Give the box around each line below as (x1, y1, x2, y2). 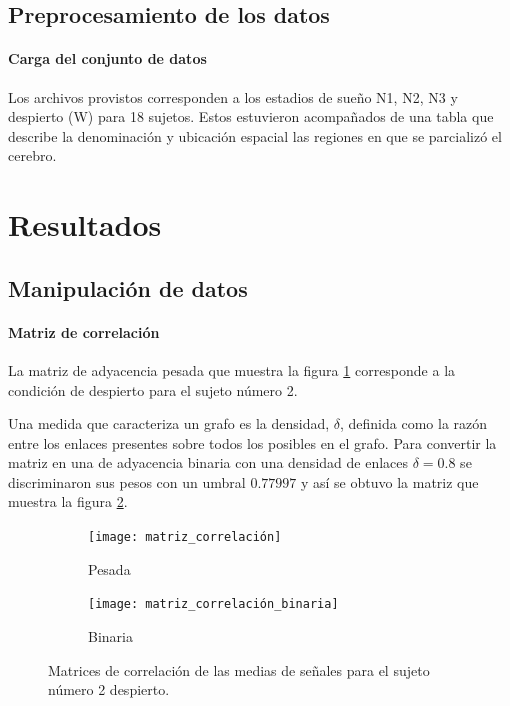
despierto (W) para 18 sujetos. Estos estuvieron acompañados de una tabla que (8, 106, 494, 127)
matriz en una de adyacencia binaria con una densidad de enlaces (8, 452, 409, 473)
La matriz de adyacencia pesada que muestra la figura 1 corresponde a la (8, 359, 456, 380)
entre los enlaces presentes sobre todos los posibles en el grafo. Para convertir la (8, 432, 497, 453)
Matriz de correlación (8, 321, 160, 342)
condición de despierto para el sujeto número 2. (8, 379, 298, 400)
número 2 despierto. (48, 679, 170, 700)
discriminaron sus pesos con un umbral (8, 471, 246, 492)
